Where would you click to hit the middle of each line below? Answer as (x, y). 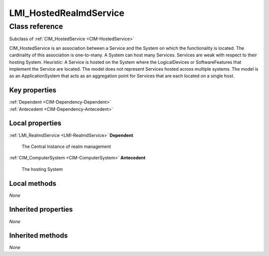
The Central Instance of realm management (67, 146)
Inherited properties (41, 209)
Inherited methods (39, 236)
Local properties (35, 123)
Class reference (36, 26)
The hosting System (42, 169)
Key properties (33, 90)
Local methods (33, 184)
